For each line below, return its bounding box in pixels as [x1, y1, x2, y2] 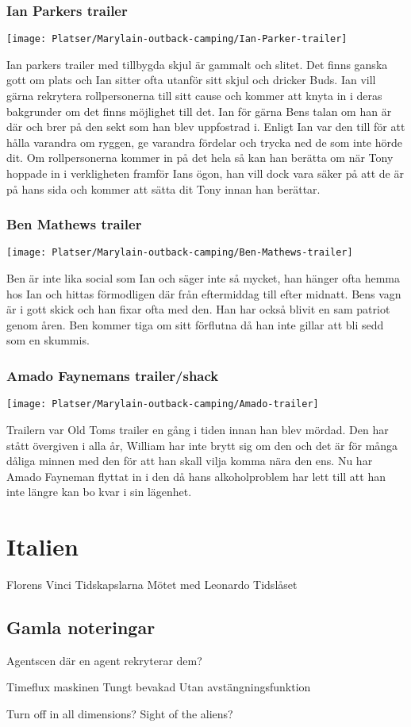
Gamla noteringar [6, 615, 156, 640]
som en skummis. [6, 332, 90, 348]
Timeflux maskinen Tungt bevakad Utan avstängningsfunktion [6, 679, 311, 695]
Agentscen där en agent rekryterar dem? [6, 652, 202, 668]
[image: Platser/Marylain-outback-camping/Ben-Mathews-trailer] [6, 247, 353, 259]
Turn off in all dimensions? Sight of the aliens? [6, 706, 233, 722]
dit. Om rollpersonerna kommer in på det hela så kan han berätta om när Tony [6, 149, 394, 166]
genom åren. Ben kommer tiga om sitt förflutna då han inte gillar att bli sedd [6, 316, 384, 333]
